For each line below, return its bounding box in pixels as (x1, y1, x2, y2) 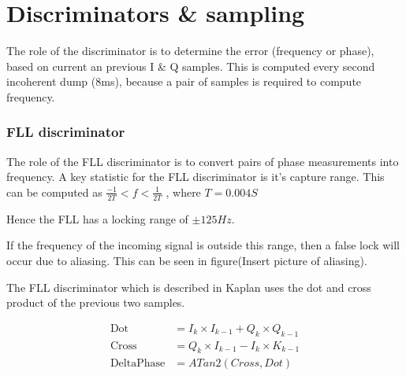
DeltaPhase (110, 358, 166, 370)
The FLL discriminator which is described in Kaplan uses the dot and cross (6, 278, 371, 295)
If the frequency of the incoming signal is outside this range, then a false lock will (6, 237, 400, 253)
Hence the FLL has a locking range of (6, 210, 188, 227)
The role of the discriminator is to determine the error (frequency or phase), (6, 42, 374, 59)
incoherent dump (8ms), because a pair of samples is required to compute (6, 73, 362, 90)
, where (166, 183, 201, 200)
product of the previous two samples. (6, 294, 185, 311)
